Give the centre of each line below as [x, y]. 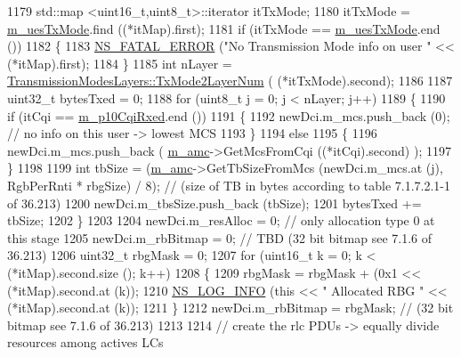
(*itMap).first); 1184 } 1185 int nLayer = [120, 63]
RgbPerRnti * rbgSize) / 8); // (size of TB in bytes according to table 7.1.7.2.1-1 [229, 185]
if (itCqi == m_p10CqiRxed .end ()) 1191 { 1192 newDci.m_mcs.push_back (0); [229, 115]
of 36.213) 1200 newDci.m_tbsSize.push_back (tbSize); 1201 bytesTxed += [214, 203]
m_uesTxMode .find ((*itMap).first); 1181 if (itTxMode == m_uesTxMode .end [224, 28]
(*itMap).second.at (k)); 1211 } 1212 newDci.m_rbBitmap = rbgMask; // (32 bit [230, 308]
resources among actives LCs [85, 342]
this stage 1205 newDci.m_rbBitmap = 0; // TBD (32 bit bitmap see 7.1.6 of [220, 237]
